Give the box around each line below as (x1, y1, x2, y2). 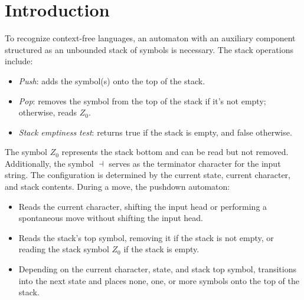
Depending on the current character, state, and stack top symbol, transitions (18, 263, 296, 275)
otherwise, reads (18, 106, 77, 118)
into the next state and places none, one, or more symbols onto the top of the (18, 274, 299, 286)
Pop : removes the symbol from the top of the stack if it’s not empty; (18, 94, 266, 107)
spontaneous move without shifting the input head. (18, 212, 203, 224)
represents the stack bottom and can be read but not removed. (61, 146, 289, 158)
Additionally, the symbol (5, 157, 94, 169)
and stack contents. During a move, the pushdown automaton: (5, 180, 230, 193)
